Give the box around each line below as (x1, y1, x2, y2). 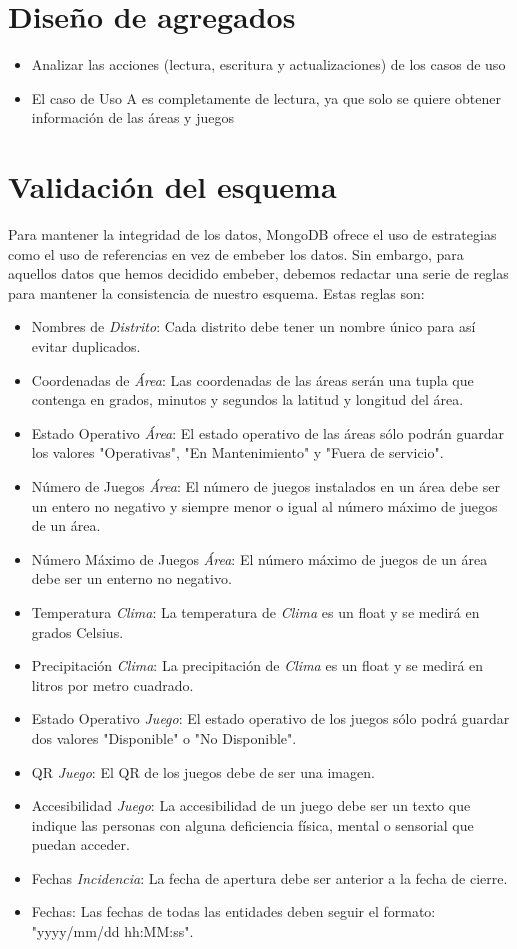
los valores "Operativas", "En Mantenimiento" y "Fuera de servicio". (31, 442, 444, 463)
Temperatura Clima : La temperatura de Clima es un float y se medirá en (31, 601, 480, 622)
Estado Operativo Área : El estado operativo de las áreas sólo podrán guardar (31, 422, 504, 443)
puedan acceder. (31, 834, 130, 855)
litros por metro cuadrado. (31, 674, 194, 695)
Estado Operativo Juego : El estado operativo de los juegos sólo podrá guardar (31, 708, 510, 729)
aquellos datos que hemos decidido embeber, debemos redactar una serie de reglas (8, 263, 509, 284)
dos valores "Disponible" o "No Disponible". (31, 727, 297, 748)
